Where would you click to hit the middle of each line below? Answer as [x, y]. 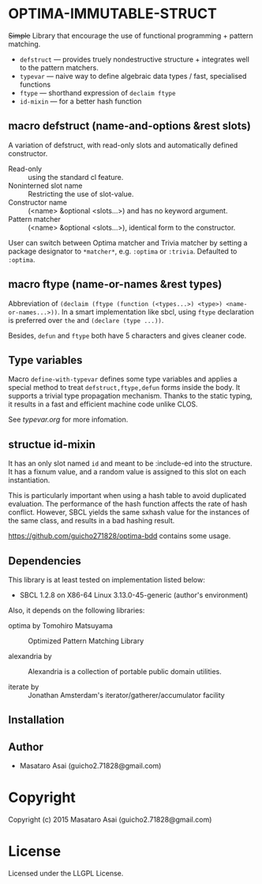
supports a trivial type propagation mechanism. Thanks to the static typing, [130, 396]
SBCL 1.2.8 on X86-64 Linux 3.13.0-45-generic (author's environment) [134, 595]
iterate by [24, 687]
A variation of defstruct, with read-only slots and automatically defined [123, 145]
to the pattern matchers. [59, 67]
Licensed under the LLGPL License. [66, 874]
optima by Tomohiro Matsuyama [60, 626]
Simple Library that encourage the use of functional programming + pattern [131, 36]
